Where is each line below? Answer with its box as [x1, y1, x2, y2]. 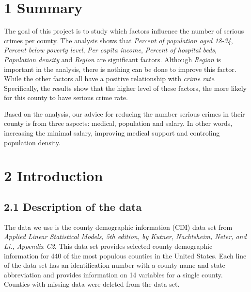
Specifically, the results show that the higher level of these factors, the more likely [4, 83, 247, 93]
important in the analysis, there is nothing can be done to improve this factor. [4, 64, 236, 74]
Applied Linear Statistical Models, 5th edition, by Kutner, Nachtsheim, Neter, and [4, 231, 247, 241]
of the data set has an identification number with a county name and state [4, 260, 225, 270]
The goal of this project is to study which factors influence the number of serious [4, 26, 244, 36]
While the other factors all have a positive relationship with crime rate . [4, 73, 216, 84]
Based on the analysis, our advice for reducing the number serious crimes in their [4, 108, 245, 119]
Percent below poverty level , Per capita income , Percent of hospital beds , [4, 45, 217, 55]
